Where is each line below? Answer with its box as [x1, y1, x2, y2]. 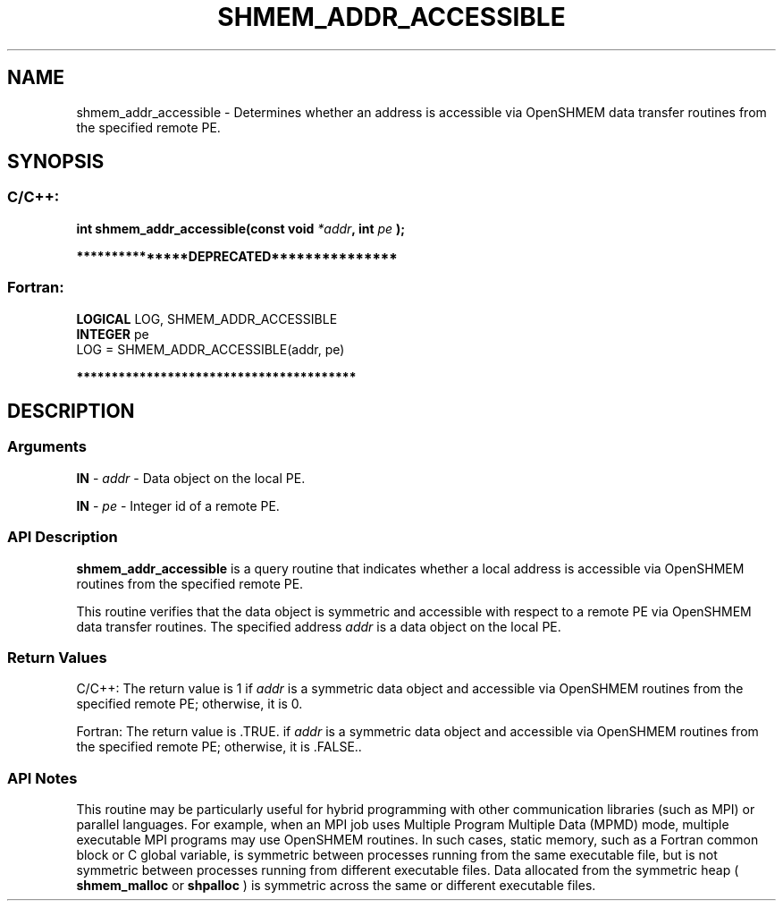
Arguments [7, 437, 87, 456]
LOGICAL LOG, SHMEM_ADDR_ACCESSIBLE [76, 310, 338, 327]
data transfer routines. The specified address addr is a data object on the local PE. [76, 618, 561, 634]
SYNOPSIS [7, 150, 105, 174]
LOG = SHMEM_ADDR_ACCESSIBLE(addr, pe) [76, 341, 345, 357]
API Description [7, 528, 118, 547]
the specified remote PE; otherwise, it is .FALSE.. [76, 739, 362, 755]
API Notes [7, 768, 78, 787]
